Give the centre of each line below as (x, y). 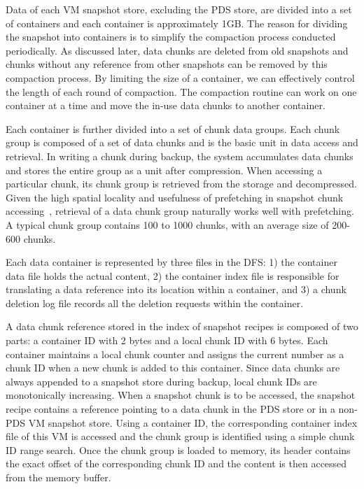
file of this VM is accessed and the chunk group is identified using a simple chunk (180, 436)
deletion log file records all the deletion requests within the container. (155, 303)
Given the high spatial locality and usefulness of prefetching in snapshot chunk (175, 197)
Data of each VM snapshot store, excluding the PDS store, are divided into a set (179, 9)
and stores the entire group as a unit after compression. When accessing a (164, 170)
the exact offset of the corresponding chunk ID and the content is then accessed (176, 463)
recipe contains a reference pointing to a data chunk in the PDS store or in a (170, 409)
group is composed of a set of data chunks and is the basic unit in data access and (182, 142)
